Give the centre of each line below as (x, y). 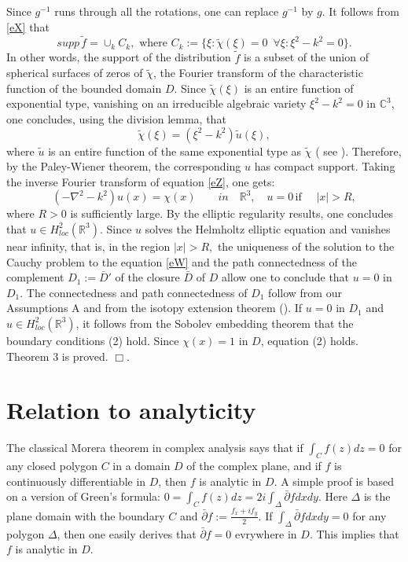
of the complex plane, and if (254, 466)
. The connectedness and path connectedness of (134, 292)
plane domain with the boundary (86, 515)
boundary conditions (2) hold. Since (93, 340)
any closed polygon (52, 466)
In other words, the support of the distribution (119, 57)
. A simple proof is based (334, 481)
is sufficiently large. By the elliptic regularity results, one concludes (232, 213)
